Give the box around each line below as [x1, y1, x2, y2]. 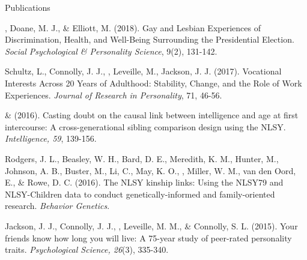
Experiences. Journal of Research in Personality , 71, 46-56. [5, 88, 222, 101]
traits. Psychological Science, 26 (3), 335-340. [5, 243, 169, 256]
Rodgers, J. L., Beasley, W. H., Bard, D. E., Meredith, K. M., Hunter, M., [5, 152, 279, 165]
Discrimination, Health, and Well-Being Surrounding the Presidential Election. [5, 33, 294, 46]
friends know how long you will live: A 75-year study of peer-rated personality [5, 231, 292, 244]
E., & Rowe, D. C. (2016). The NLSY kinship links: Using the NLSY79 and [5, 176, 284, 189]
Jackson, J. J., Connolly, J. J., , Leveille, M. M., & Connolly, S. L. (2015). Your [5, 219, 298, 232]
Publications [5, 1, 50, 13]
